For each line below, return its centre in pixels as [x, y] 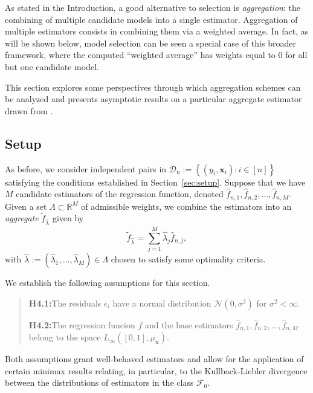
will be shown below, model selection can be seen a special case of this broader [150, 43]
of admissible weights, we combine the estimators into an [186, 206]
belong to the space [65, 337]
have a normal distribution [162, 303]
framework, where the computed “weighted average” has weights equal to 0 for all [156, 55]
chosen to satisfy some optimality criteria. [188, 259]
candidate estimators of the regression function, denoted [120, 194]
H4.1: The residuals [65, 303]
